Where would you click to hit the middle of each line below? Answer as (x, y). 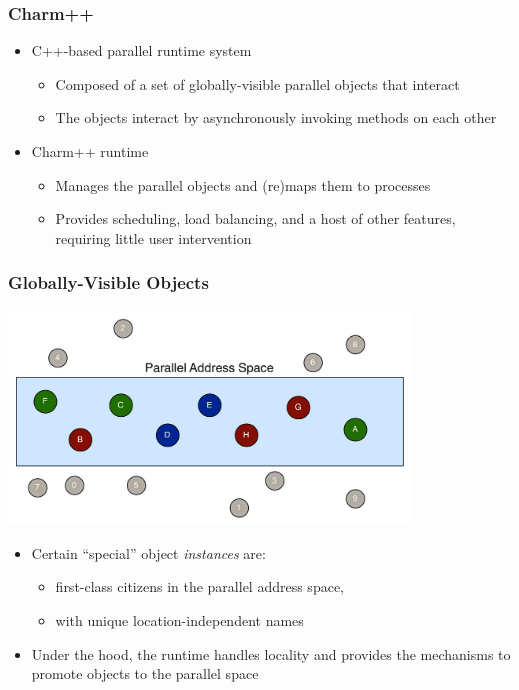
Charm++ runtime (90, 151)
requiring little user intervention (153, 237)
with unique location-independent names (179, 619)
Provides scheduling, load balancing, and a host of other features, (255, 218)
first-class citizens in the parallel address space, (199, 586)
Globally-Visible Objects (108, 282)
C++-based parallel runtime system (141, 50)
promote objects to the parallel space (145, 673)
